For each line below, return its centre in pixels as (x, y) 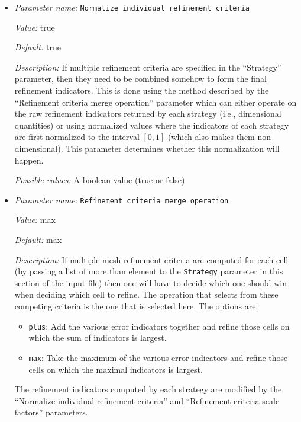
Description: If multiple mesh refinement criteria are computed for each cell (151, 259)
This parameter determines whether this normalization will (173, 148)
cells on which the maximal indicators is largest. (116, 369)
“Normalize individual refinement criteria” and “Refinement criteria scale (147, 400)
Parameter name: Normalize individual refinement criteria (132, 7)
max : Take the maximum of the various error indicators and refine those (158, 357)
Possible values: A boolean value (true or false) (100, 180)
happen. (29, 160)
